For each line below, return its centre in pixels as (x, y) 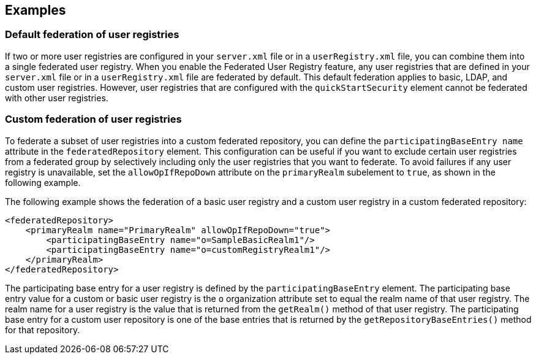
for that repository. (43, 330)
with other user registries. (57, 98)
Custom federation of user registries (93, 119)
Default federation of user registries (92, 35)
